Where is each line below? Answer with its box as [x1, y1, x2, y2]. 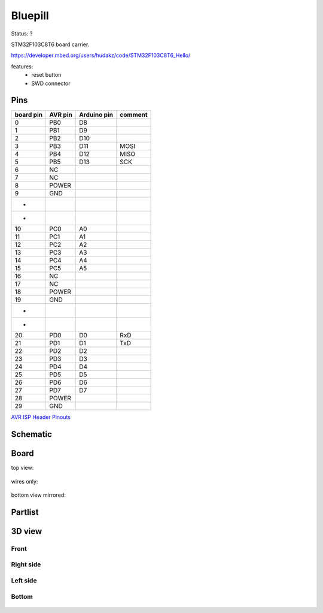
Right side [11, 560, 41, 569]
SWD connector [31, 80, 71, 87]
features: [11, 63, 33, 70]
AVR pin [48, 111, 73, 119]
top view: [11, 464, 34, 472]
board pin [14, 111, 43, 119]
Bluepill [11, 9, 49, 22]
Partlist [11, 507, 39, 517]
